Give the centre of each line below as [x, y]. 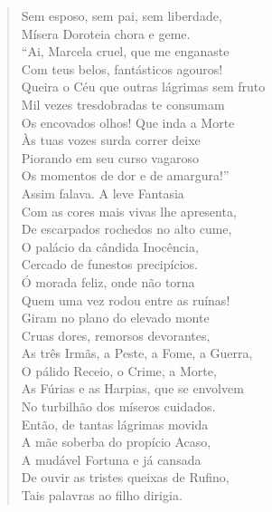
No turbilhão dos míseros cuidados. [118, 406]
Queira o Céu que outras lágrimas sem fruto [143, 87]
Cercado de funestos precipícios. [109, 264]
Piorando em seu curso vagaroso [110, 157]
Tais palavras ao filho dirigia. [102, 495]
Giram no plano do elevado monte [115, 318]
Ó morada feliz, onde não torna [108, 281]
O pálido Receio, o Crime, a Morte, [119, 370]
